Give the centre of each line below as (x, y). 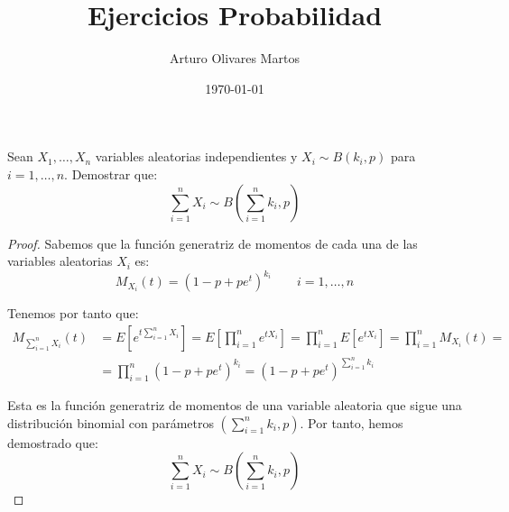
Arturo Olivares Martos (235, 58)
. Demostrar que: (111, 174)
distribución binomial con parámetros (111, 422)
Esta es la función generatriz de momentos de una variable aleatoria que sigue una (235, 404)
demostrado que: (53, 442)
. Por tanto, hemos (352, 422)
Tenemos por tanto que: (73, 313)
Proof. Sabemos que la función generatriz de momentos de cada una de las (213, 243)
